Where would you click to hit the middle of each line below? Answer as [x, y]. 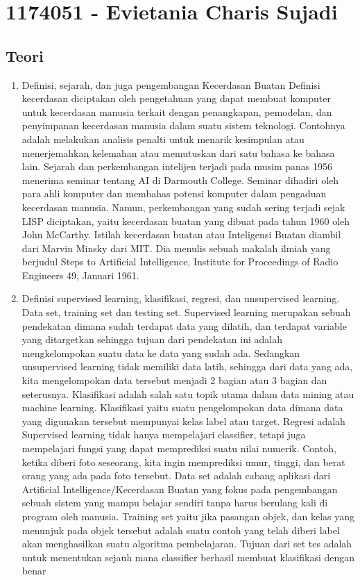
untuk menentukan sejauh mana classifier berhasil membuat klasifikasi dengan [188, 557]
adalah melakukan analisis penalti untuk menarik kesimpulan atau [163, 139]
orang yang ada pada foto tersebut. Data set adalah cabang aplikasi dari [176, 475]
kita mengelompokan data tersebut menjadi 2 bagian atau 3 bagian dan [174, 380]
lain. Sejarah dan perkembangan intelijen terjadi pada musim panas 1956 [177, 166]
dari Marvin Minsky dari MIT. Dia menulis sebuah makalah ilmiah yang [176, 248]
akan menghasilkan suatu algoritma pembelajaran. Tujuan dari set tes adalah [187, 544]
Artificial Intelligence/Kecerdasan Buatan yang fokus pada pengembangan [180, 489]
